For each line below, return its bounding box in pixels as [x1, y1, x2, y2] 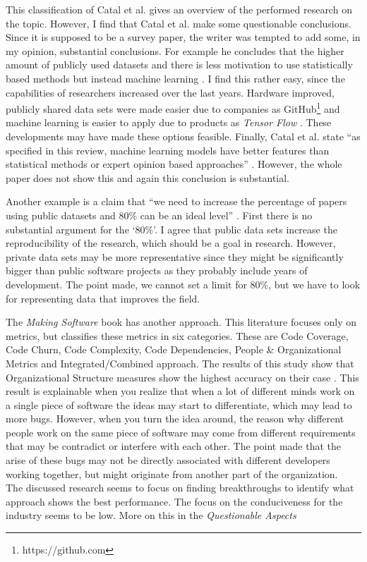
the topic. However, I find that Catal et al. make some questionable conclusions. [6, 16, 351, 30]
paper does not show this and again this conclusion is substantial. [6, 170, 290, 185]
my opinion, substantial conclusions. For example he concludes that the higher [6, 43, 344, 58]
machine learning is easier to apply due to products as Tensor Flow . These [6, 115, 332, 130]
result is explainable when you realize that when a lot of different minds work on [6, 384, 355, 398]
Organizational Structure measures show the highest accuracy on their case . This [6, 369, 359, 384]
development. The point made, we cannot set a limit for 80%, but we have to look [6, 276, 361, 291]
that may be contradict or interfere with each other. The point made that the [6, 439, 342, 453]
